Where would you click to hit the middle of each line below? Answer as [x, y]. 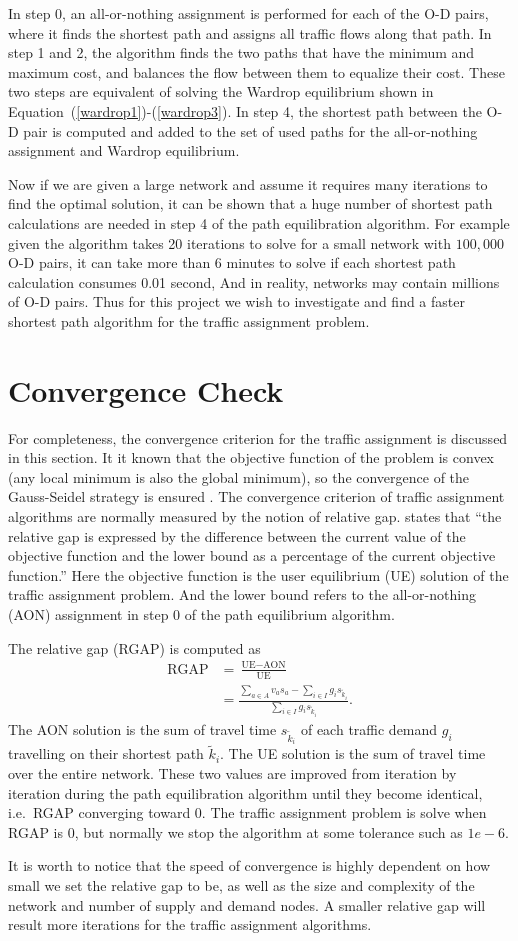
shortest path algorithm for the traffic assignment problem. [189, 320]
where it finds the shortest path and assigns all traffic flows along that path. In [250, 32]
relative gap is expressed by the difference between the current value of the [237, 535]
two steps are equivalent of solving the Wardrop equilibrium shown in [221, 91]
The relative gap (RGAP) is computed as [134, 647]
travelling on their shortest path [106, 753]
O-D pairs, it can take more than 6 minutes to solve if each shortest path [232, 262]
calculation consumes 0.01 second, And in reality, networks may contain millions [254, 281]
